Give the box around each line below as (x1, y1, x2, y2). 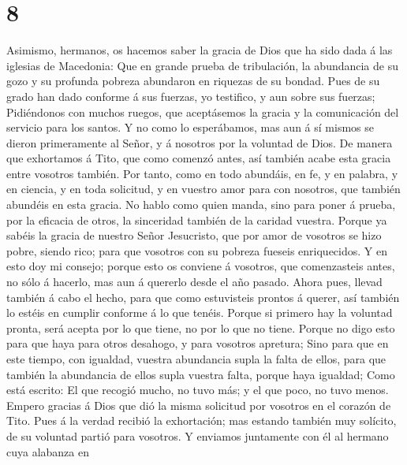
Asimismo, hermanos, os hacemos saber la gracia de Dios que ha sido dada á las (6, 42, 393, 58)
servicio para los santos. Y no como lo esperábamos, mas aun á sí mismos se (6, 119, 374, 136)
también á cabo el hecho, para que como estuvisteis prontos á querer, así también (6, 288, 400, 305)
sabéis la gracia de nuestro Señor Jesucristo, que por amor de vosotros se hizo (6, 227, 382, 244)
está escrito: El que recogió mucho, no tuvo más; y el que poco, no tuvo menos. (6, 381, 389, 398)
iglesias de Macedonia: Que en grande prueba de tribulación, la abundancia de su (6, 57, 398, 73)
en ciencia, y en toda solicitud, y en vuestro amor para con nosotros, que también (6, 180, 401, 197)
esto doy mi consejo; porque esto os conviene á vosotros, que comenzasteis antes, (6, 258, 395, 274)
